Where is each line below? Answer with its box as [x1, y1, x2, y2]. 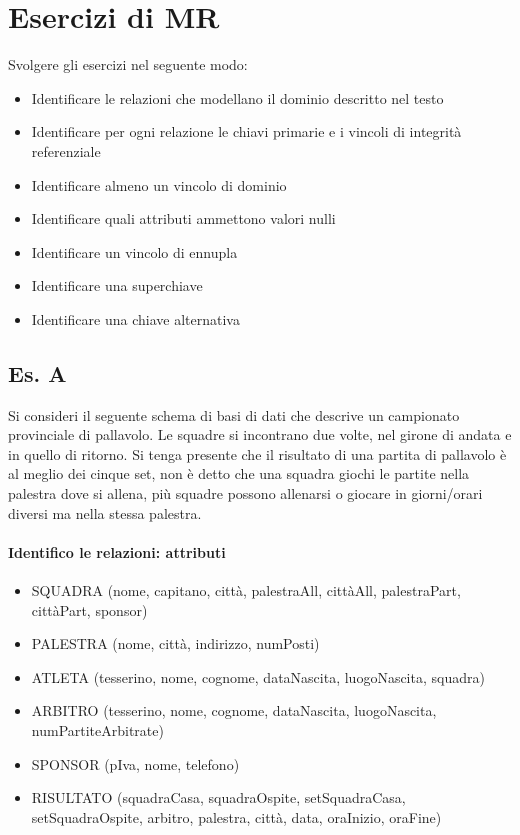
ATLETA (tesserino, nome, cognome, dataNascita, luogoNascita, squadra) [31, 666, 485, 687]
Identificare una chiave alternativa [31, 308, 240, 329]
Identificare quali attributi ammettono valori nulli [31, 208, 336, 229]
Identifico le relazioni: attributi [8, 541, 226, 562]
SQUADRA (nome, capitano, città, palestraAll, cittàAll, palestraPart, [31, 580, 461, 601]
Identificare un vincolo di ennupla [31, 241, 238, 262]
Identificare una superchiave [31, 275, 203, 296]
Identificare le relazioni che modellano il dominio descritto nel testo [31, 87, 444, 108]
